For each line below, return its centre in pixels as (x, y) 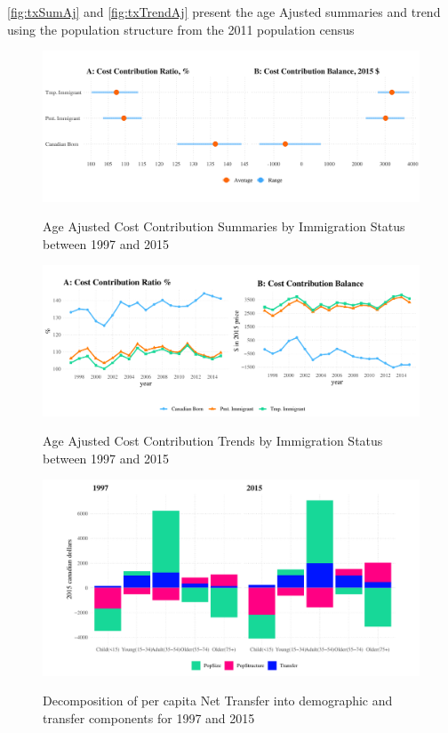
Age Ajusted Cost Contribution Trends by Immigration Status (213, 441)
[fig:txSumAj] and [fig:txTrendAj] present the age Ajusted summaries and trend (224, 12)
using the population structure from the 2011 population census (181, 29)
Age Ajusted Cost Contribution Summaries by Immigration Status (224, 226)
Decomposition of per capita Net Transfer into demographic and (218, 701)
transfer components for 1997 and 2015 (149, 717)
